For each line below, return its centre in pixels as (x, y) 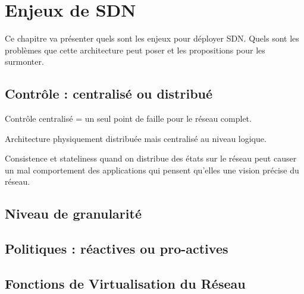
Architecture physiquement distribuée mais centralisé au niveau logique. (136, 138)
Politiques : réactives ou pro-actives (117, 249)
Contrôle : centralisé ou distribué (109, 94)
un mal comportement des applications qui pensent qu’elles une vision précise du (152, 170)
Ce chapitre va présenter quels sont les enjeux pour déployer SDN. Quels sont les (152, 38)
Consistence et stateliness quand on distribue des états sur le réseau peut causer (151, 158)
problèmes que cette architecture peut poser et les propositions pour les (135, 50)
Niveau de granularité (73, 214)
